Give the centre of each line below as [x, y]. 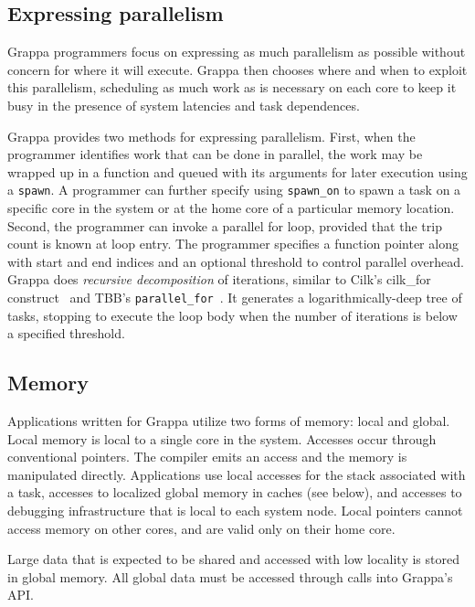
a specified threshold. [66, 333]
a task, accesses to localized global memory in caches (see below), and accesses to [235, 492]
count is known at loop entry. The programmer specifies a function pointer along [233, 244]
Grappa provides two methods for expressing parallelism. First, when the [211, 136]
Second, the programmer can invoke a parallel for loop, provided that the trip [225, 225]
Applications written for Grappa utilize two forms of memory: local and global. [229, 421]
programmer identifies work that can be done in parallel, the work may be [215, 154]
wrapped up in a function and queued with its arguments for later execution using [237, 171]
